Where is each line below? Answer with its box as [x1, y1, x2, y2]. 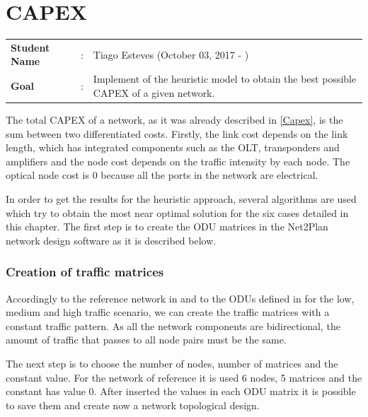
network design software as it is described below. [6, 233, 217, 247]
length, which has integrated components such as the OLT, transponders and [6, 140, 340, 155]
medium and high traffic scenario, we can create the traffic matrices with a [6, 305, 330, 319]
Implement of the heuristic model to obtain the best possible [93, 71, 357, 86]
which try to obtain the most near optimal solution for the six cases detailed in [6, 205, 349, 220]
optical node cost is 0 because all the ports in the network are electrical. [6, 168, 318, 182]
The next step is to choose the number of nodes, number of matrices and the [6, 356, 338, 370]
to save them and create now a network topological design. [6, 397, 260, 412]
